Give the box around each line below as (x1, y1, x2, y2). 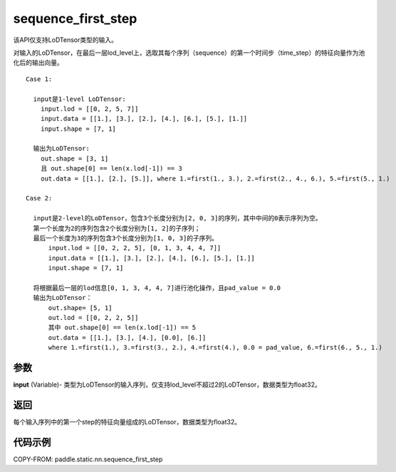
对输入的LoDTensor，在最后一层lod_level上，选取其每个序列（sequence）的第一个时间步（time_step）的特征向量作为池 (13, 48, 365, 57)
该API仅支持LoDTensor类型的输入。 (13, 36, 118, 44)
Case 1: (26, 75, 53, 83)
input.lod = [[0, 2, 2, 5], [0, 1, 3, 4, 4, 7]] (48, 244, 222, 252)
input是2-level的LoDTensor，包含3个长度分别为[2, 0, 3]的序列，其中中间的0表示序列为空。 (33, 214, 322, 222)
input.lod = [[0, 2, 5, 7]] (40, 104, 139, 113)
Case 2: (26, 194, 53, 203)
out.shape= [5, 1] (48, 304, 113, 312)
